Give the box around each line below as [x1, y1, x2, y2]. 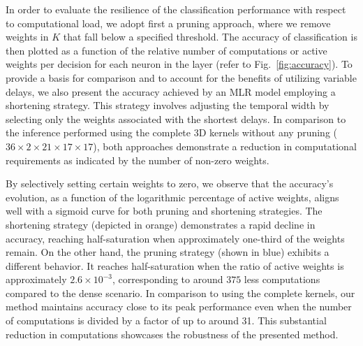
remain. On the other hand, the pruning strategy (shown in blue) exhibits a [6, 245, 329, 259]
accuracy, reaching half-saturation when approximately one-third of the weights [6, 231, 345, 245]
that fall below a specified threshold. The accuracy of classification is [63, 29, 357, 44]
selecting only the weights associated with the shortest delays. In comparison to [6, 111, 346, 126]
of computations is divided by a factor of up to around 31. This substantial [6, 313, 327, 328]
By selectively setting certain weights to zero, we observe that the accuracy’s [6, 176, 334, 191]
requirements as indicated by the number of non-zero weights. [6, 152, 269, 167]
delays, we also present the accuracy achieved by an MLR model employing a [6, 84, 336, 99]
